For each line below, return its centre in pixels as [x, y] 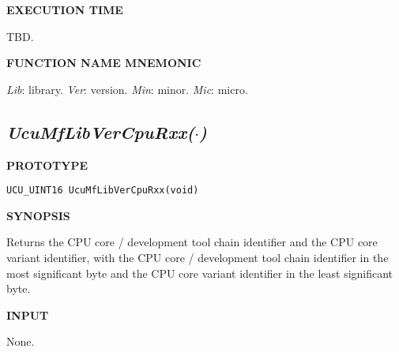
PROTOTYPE [47, 165]
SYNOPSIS [38, 215]
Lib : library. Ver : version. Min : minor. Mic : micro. [127, 89]
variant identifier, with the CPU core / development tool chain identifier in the [198, 258]
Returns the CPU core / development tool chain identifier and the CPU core [192, 242]
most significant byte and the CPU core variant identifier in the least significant [200, 273]
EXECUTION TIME [65, 9]
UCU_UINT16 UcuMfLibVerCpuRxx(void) [103, 191]
